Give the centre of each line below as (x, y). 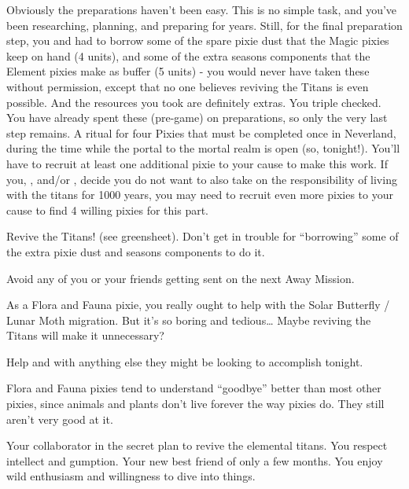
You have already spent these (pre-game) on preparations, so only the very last (197, 118)
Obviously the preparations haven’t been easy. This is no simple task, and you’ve (202, 9)
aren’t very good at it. (60, 419)
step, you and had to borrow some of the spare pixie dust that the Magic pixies (198, 40)
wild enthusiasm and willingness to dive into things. (131, 476)
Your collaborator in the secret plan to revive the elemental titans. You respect (197, 445)
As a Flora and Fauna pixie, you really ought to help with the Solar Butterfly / (198, 305)
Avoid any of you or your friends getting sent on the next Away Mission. (181, 278)
